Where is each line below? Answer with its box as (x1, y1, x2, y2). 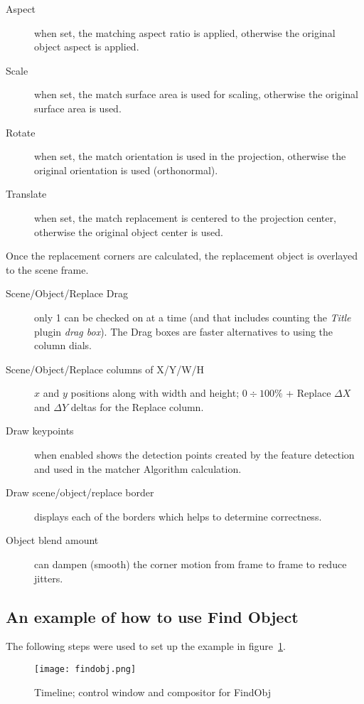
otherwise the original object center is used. (34, 224, 223, 239)
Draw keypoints (6, 423, 74, 438)
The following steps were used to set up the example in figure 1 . (6, 639, 286, 654)
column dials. (34, 338, 92, 353)
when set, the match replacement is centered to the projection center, (34, 210, 336, 225)
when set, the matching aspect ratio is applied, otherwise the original (34, 25, 336, 40)
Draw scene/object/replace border (6, 485, 154, 500)
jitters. (34, 570, 63, 585)
